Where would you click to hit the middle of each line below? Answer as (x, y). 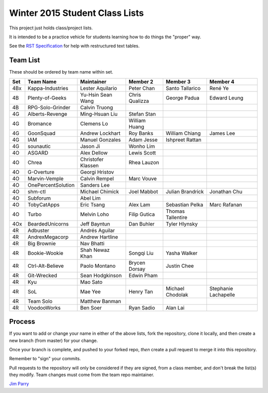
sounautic (39, 146)
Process (22, 322)
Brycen (137, 262)
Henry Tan (141, 292)
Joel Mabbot (143, 191)
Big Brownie (42, 243)
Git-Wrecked (42, 275)
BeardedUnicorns (48, 224)
